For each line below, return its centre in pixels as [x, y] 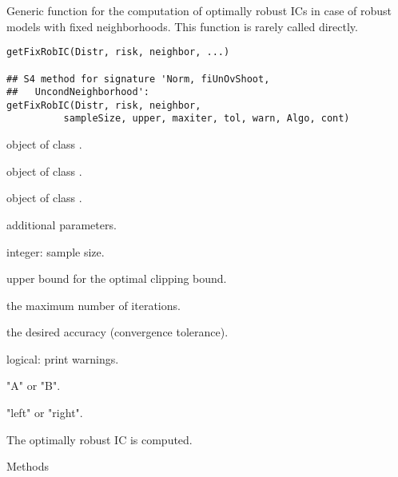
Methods [28, 466]
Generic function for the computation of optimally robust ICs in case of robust [199, 10]
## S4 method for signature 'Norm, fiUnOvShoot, [138, 79]
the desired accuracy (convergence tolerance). [117, 332]
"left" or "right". [45, 413]
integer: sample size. [56, 251]
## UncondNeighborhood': [78, 92]
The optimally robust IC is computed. [99, 439]
